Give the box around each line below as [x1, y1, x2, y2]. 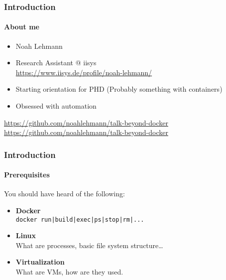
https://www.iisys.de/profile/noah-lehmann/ [15, 67, 152, 77]
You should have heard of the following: [4, 188, 125, 199]
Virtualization [15, 257, 65, 267]
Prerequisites [4, 169, 50, 180]
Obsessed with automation [15, 101, 97, 111]
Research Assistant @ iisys [15, 57, 97, 68]
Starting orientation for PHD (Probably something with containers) [15, 84, 223, 94]
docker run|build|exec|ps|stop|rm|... [15, 216, 144, 223]
